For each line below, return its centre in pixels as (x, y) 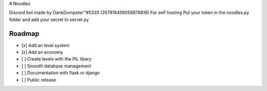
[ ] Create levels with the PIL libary (56, 59)
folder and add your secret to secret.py (49, 19)
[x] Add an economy (42, 52)
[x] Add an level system (45, 45)
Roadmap (24, 34)
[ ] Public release (39, 80)
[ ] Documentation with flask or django (61, 73)
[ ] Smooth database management (56, 66)
